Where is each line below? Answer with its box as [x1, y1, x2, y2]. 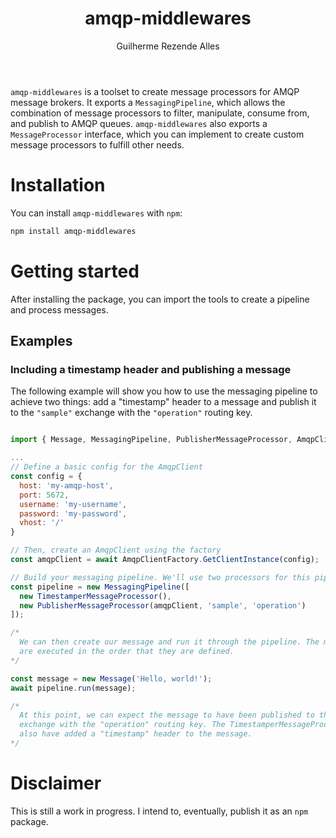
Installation [10, 174, 106, 197]
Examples [10, 333, 73, 350]
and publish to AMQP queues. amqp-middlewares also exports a [10, 117, 268, 129]
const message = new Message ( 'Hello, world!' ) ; [10, 673, 213, 684]
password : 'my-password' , [19, 508, 128, 519]
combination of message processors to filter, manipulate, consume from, [10, 107, 310, 119]
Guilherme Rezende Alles [116, 40, 220, 52]
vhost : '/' [19, 518, 65, 528]
